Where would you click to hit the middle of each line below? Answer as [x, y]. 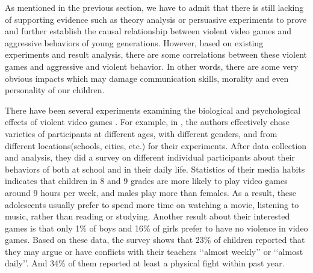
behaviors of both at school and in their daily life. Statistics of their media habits [155, 169]
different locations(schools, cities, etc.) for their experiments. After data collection [156, 145]
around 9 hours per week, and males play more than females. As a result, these [151, 192]
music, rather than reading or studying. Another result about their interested [147, 216]
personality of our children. [55, 90]
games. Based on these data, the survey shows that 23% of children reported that [155, 240]
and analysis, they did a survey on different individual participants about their [150, 157]
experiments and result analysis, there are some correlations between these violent [156, 54]
